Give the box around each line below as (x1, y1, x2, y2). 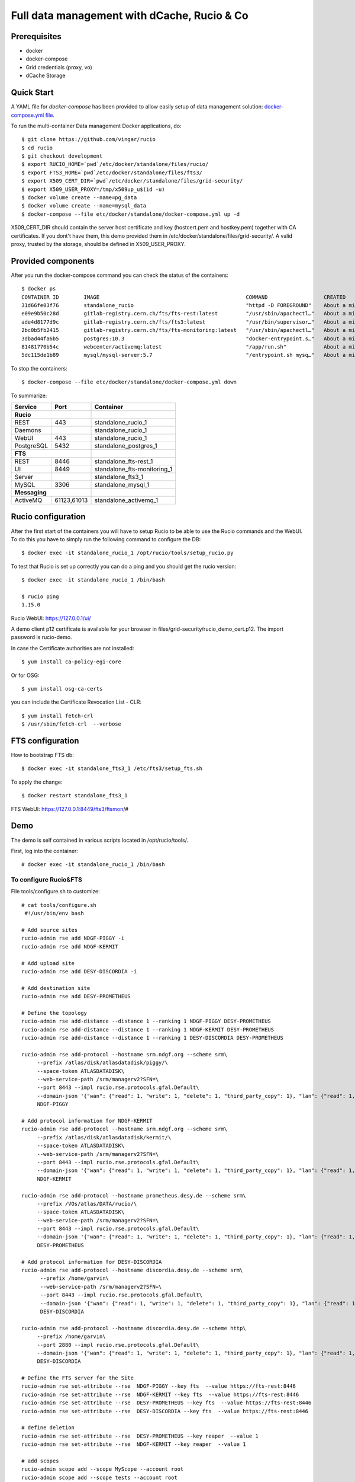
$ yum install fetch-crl (21, 712, 93, 719)
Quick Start (11, 88, 54, 98)
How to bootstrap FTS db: (11, 752, 74, 759)
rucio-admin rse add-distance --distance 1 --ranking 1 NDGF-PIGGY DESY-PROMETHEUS (21, 1018, 272, 1025)
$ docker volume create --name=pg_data (21, 194, 137, 201)
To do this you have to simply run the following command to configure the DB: (11, 535, 201, 542)
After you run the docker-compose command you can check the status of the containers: (11, 272, 229, 279)
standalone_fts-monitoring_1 (94, 465, 173, 473)
